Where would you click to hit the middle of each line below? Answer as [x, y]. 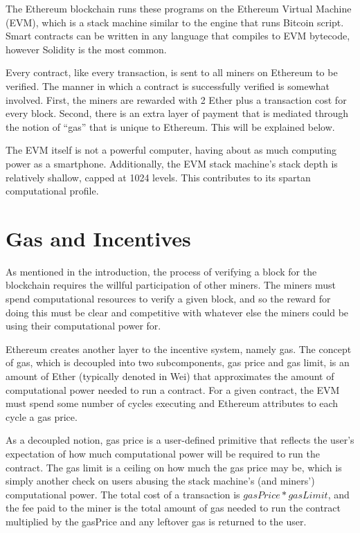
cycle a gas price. [42, 416]
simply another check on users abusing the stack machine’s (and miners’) [160, 481]
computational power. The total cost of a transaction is [123, 494]
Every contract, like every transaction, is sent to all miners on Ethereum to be [172, 72]
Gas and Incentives [98, 238]
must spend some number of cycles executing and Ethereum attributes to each [172, 403]
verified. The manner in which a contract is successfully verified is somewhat [168, 85]
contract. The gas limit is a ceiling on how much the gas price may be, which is [174, 467]
